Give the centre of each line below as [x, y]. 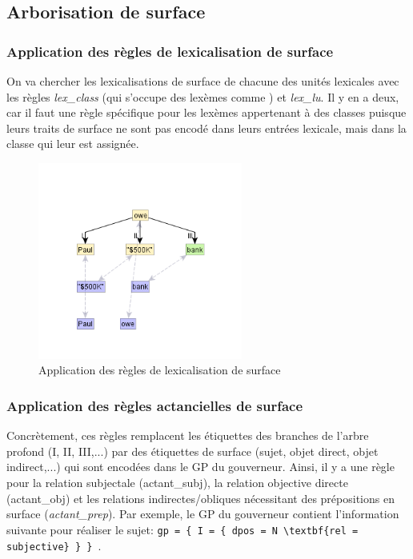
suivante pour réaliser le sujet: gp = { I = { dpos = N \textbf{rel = [182, 529]
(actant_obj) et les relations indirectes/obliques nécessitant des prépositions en [200, 498]
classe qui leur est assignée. [73, 144]
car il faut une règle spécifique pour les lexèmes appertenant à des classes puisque [206, 112]
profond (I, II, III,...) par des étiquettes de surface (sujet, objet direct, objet [192, 451]
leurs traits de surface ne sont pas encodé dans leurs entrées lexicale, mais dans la [206, 128]
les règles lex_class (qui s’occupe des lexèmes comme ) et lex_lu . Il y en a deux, [203, 96]
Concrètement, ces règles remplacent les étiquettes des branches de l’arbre [188, 435]
